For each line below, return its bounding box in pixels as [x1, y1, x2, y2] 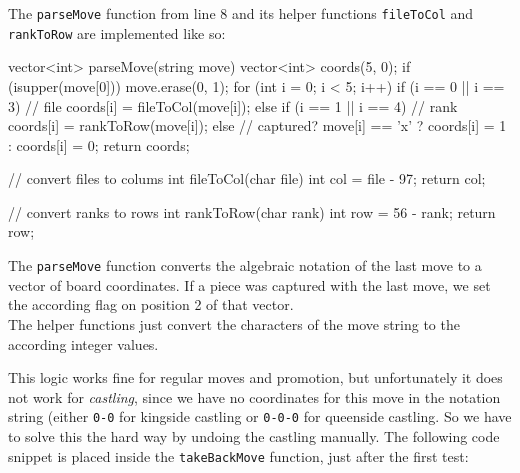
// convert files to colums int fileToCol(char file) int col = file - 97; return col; [8, 168, 486, 189]
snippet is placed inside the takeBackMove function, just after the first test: [8, 445, 469, 466]
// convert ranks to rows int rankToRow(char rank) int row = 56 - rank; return [8, 201, 496, 222]
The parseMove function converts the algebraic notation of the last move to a [8, 255, 482, 276]
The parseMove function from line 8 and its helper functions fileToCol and [8, 3, 474, 23]
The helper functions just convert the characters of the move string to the [8, 313, 460, 334]
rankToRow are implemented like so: [8, 22, 226, 43]
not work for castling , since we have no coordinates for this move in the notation [8, 386, 501, 407]
